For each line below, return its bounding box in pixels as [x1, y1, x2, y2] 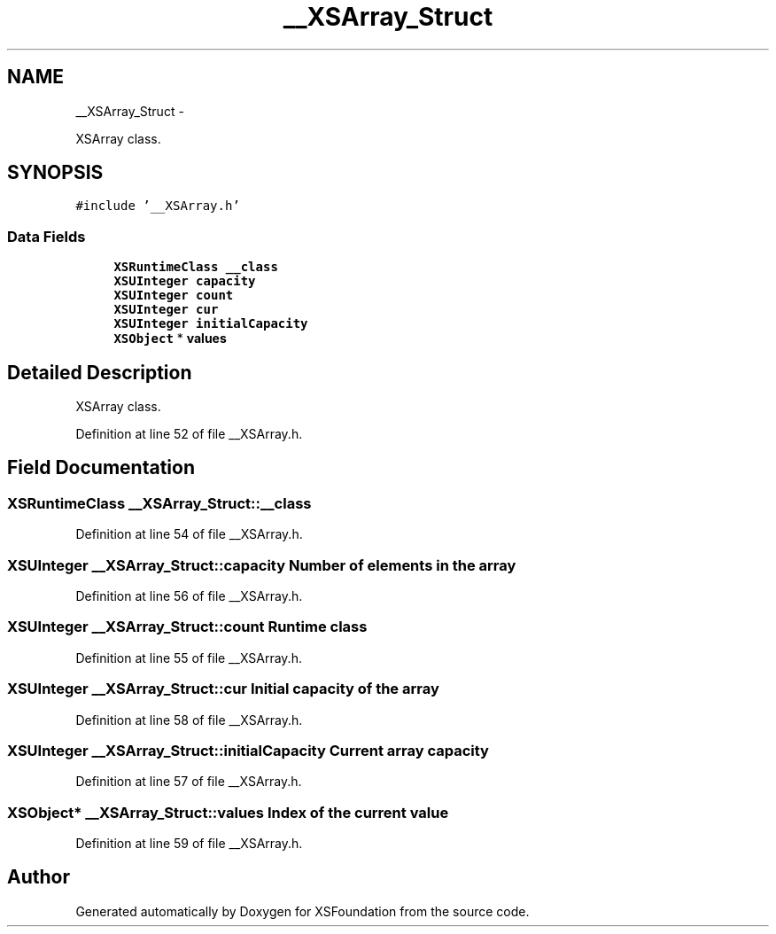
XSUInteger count [113, 288, 234, 303]
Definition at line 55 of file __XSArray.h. [75, 650, 302, 665]
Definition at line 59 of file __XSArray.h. [75, 836, 303, 851]
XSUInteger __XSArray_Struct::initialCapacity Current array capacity [7, 741, 489, 759]
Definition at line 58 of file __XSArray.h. [75, 712, 303, 728]
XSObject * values [113, 331, 227, 346]
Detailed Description [7, 361, 192, 384]
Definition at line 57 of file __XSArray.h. [75, 774, 302, 790]
